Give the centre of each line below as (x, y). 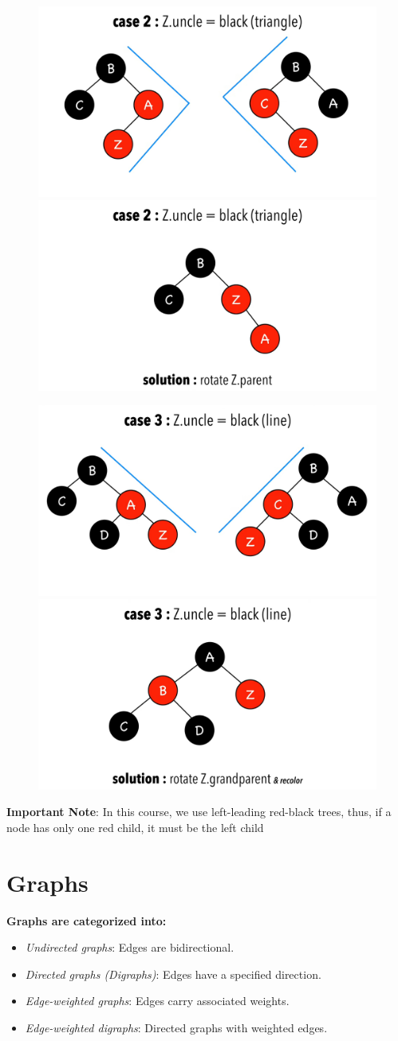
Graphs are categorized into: (87, 920)
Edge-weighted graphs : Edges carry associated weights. (157, 1001)
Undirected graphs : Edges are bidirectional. (130, 947)
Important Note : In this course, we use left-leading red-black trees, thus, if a (199, 812)
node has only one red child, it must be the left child (135, 827)
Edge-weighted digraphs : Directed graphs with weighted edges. (176, 1028)
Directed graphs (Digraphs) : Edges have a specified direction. (173, 974)
